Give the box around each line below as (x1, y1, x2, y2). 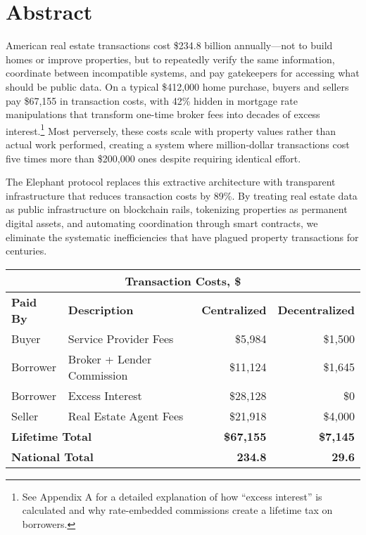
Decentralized (277, 302, 355, 318)
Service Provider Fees (68, 330, 174, 347)
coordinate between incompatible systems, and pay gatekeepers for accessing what (6, 65, 360, 80)
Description (68, 302, 134, 318)
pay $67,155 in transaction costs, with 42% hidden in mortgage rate (6, 93, 298, 108)
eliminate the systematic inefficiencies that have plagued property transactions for (6, 229, 359, 244)
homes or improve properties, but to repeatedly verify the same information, (6, 51, 335, 66)
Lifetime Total (11, 427, 92, 444)
